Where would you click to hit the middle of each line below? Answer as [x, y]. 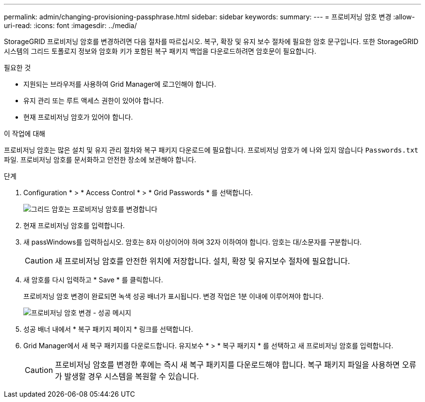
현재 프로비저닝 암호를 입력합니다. [74, 225]
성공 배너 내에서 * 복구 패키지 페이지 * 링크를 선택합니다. [108, 329]
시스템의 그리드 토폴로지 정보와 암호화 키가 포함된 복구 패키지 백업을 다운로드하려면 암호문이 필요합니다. [160, 51]
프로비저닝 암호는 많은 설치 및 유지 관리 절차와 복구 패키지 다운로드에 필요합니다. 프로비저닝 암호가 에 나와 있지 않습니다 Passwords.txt [211, 150]
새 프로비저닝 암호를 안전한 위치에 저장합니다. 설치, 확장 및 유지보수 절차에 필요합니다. [203, 261]
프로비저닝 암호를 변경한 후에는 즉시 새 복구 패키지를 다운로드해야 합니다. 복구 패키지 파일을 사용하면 [228, 365]
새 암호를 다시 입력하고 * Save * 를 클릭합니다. [93, 280]
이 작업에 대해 [25, 133]
